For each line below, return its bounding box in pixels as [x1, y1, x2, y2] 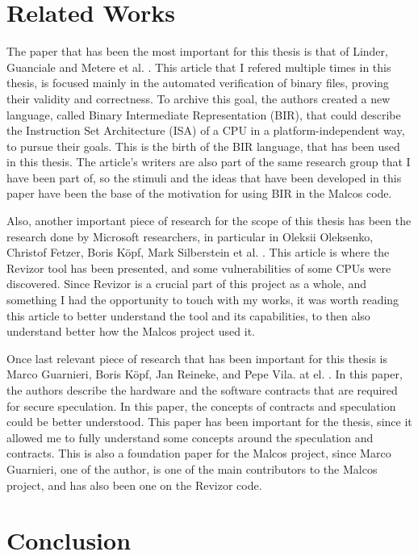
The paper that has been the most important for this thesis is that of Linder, [6, 43, 388, 60]
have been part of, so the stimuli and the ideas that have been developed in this [6, 169, 402, 186]
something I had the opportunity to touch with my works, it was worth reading [6, 291, 399, 308]
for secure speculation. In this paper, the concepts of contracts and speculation [6, 397, 396, 414]
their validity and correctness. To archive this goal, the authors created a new [6, 90, 391, 107]
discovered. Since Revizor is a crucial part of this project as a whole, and [6, 275, 366, 292]
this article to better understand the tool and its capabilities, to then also [6, 307, 370, 324]
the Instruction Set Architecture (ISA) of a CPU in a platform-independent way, [6, 122, 405, 139]
